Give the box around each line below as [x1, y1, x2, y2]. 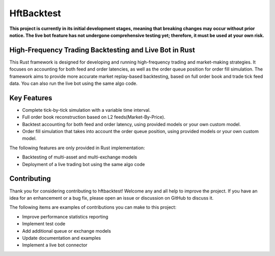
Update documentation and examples [22, 235, 101, 241]
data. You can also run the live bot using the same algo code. [9, 80, 137, 86]
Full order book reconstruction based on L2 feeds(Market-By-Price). [22, 114, 166, 120]
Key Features [9, 93, 52, 102]
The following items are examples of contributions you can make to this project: [9, 204, 177, 210]
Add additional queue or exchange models [22, 228, 112, 234]
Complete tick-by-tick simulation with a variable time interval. [22, 107, 151, 113]
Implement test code [22, 221, 66, 227]
